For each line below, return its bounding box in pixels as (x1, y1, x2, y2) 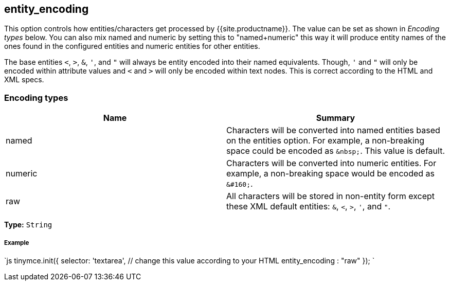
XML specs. (4, 75, 44, 84)
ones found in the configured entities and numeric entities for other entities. (4, 42, 260, 51)
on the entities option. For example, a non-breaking (226, 135, 425, 146)
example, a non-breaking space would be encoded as (226, 168, 435, 179)
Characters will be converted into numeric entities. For (226, 158, 437, 169)
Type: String (4, 220, 52, 229)
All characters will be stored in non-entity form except (226, 191, 435, 202)
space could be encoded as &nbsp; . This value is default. (226, 146, 445, 156)
